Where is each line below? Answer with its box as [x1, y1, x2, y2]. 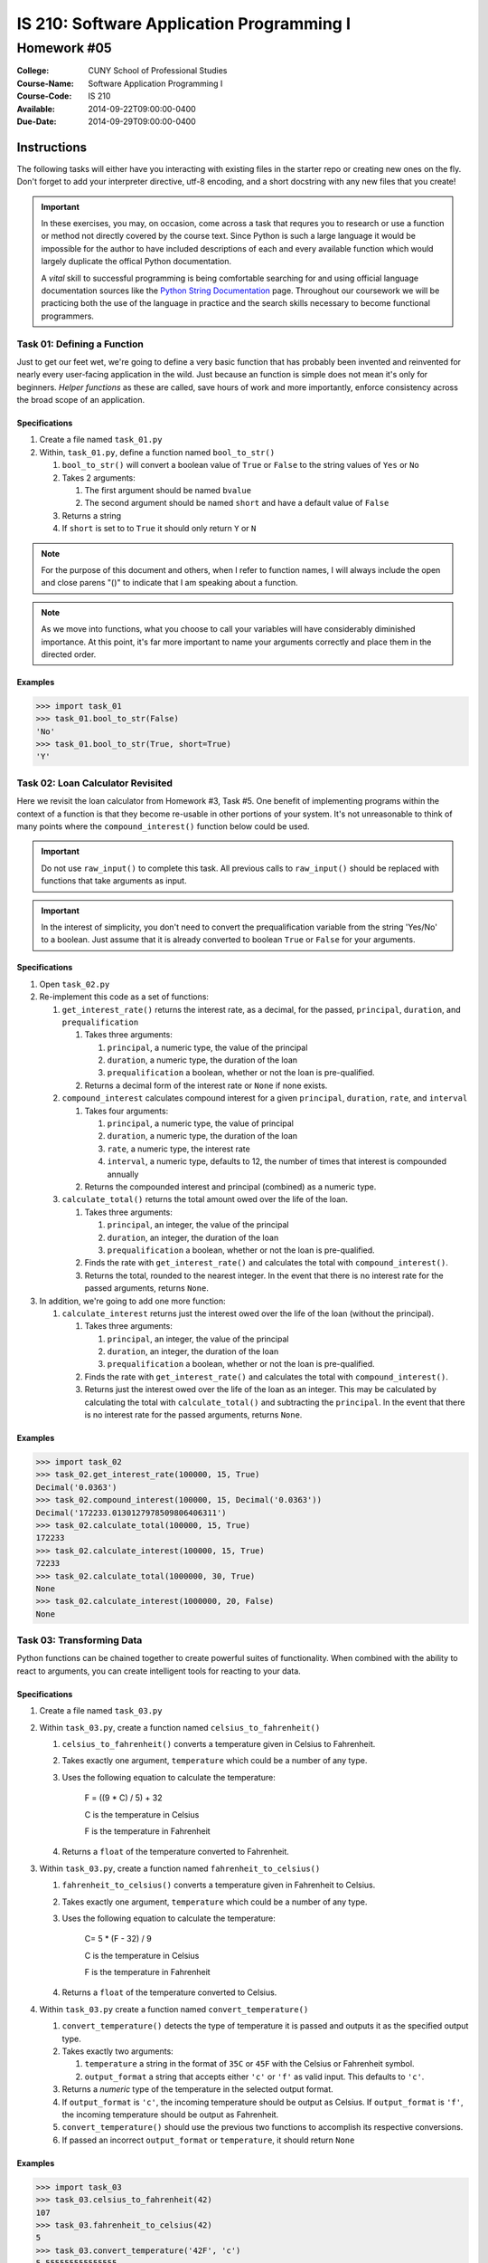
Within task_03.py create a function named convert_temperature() [39, 2003, 309, 2014]
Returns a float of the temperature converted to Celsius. [61, 1987, 277, 1998]
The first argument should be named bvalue [84, 485, 252, 496]
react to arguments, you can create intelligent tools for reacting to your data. [16, 1666, 302, 1676]
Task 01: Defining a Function [16, 338, 144, 350]
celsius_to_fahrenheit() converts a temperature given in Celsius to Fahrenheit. [61, 1738, 376, 1749]
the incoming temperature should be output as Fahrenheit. [61, 2109, 279, 2120]
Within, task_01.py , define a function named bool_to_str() [39, 446, 276, 457]
